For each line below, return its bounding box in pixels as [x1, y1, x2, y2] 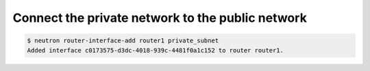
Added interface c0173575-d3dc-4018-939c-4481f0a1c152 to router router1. [27, 46, 284, 54]
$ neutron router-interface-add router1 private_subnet [27, 37, 219, 44]
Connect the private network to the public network [12, 10, 308, 25]
